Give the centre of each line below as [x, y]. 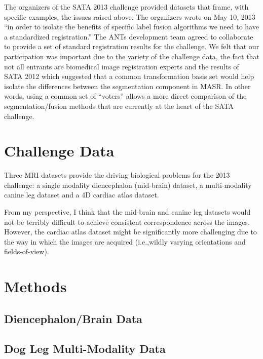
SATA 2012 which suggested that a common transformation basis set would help [129, 76]
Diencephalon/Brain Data [73, 318]
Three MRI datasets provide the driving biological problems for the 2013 [117, 175]
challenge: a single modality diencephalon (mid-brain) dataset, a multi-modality [128, 185]
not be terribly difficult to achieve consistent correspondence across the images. [127, 222]
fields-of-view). [27, 251]
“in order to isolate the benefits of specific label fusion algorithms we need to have [131, 27]
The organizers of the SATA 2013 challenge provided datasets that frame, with [126, 7]
